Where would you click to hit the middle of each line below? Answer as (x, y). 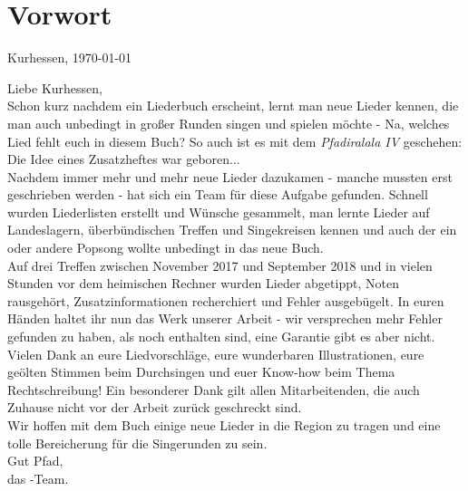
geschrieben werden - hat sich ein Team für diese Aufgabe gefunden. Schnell (218, 194)
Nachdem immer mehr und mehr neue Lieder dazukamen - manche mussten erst (230, 176)
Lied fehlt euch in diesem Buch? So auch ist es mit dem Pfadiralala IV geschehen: (235, 141)
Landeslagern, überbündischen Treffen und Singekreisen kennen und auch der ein (232, 230)
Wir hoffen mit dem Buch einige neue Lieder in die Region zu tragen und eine (224, 425)
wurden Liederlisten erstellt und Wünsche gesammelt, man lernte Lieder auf (219, 212)
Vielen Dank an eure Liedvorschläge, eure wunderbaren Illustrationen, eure (216, 354)
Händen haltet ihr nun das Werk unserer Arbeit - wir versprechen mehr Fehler (225, 318)
